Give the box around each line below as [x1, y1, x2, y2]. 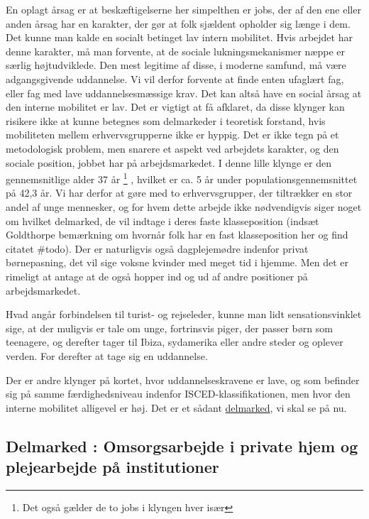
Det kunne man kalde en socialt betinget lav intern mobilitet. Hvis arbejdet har [6, 30, 353, 45]
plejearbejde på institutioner [6, 456, 219, 478]
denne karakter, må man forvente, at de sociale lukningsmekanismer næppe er [6, 43, 345, 58]
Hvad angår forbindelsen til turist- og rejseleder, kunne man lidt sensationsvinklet [6, 307, 362, 322]
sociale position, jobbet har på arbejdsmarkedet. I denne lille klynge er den [6, 155, 331, 170]
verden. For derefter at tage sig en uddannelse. [6, 348, 208, 363]
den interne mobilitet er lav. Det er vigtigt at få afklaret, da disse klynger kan [6, 99, 345, 114]
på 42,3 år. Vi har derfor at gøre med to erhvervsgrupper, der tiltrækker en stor [6, 185, 353, 200]
